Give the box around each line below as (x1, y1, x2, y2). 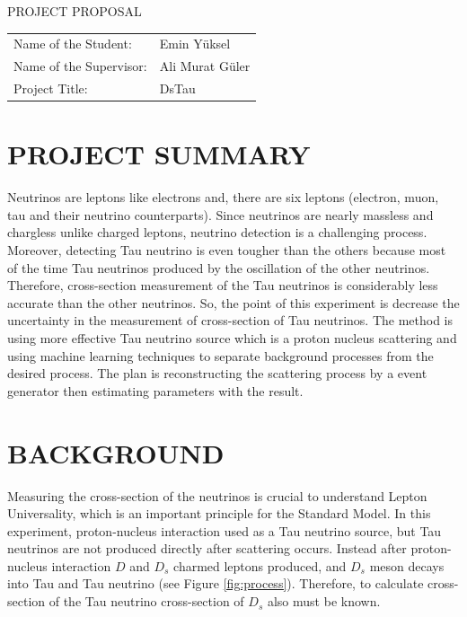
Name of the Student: (13, 34, 132, 53)
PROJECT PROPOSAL (7, 2, 142, 20)
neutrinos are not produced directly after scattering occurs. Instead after (7, 539, 407, 558)
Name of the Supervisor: (13, 57, 147, 75)
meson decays (369, 556, 445, 575)
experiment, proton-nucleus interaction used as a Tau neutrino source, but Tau (7, 521, 442, 540)
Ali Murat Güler (159, 57, 251, 75)
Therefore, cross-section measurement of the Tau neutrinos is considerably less (7, 276, 438, 295)
